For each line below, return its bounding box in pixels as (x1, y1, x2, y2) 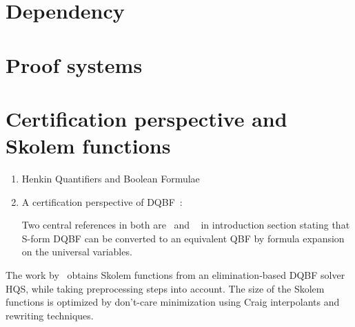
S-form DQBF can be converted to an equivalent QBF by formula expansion (21, 231, 345, 245)
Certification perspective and (6, 104, 287, 132)
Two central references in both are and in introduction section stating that (21, 218, 350, 232)
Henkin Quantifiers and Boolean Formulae (21, 171, 200, 186)
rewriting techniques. (6, 308, 94, 322)
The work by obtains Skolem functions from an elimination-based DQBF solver (6, 268, 345, 282)
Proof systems (6, 50, 143, 78)
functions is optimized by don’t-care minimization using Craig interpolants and (6, 295, 340, 309)
